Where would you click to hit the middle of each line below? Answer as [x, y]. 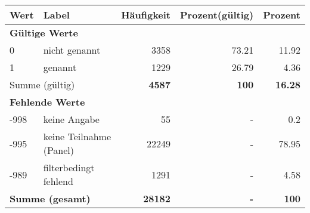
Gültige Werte [44, 33]
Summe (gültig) [42, 84]
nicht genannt [72, 50]
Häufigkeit [146, 15]
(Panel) [59, 150]
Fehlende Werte [47, 102]
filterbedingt [69, 167]
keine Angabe [71, 119]
